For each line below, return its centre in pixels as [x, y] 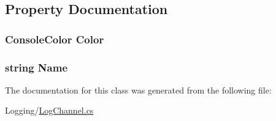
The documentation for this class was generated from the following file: [138, 90]
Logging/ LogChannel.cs [49, 110]
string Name [36, 67]
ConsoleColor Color [55, 39]
